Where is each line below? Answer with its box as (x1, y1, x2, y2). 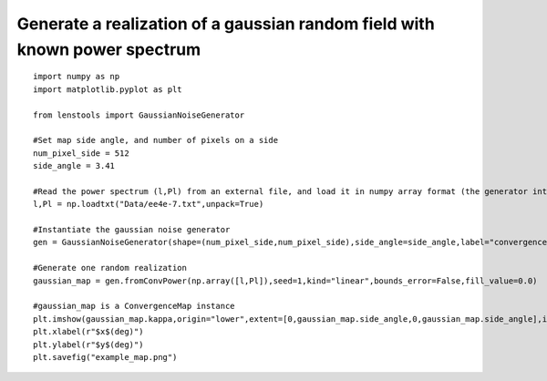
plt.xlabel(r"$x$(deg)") (33, 326, 144, 337)
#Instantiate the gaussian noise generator (33, 224, 231, 235)
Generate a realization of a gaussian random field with (16, 14, 435, 34)
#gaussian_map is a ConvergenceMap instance (33, 301, 236, 312)
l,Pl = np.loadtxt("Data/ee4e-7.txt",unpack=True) (33, 199, 264, 210)
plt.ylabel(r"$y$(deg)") (33, 339, 144, 350)
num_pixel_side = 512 (33, 148, 129, 159)
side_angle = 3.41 (33, 160, 116, 171)
